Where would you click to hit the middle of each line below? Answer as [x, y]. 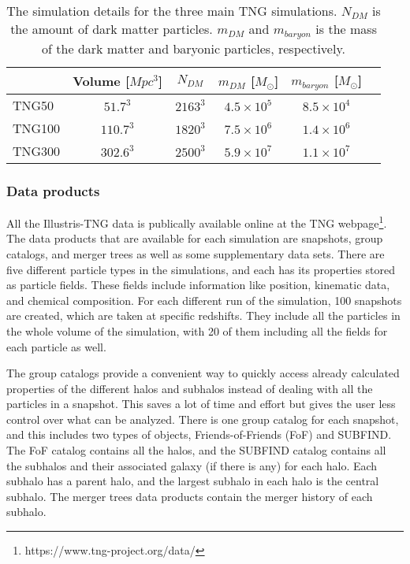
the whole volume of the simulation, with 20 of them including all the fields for [197, 330]
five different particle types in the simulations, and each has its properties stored [201, 269]
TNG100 [37, 128]
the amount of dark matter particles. [112, 29]
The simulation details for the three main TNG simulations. [172, 11]
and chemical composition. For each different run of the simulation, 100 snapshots [204, 300]
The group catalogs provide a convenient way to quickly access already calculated [203, 373]
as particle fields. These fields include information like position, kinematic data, [198, 285]
